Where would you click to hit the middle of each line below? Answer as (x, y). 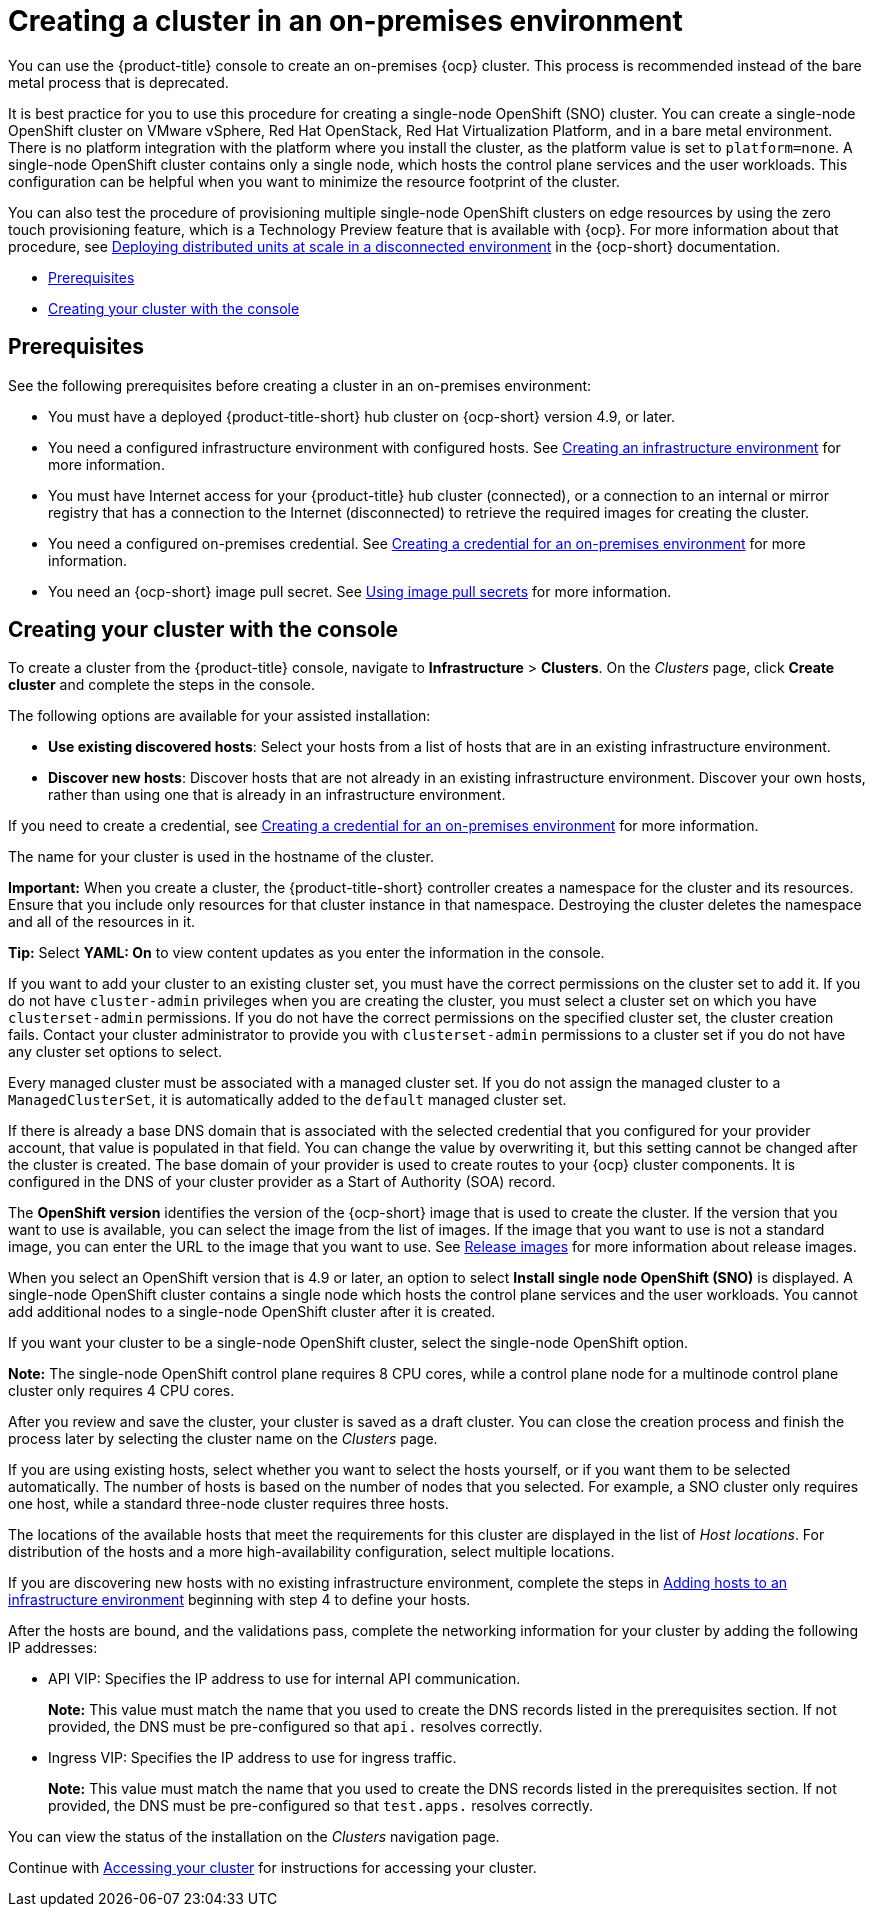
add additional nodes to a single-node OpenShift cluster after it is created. (252, 1312)
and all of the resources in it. (102, 922)
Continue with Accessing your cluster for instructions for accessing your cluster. (272, 1868)
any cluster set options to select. (115, 1052)
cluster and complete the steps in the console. (161, 685)
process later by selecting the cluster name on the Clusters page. (223, 1439)
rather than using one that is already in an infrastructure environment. (277, 795)
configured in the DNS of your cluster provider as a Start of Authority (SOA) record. (282, 1182)
